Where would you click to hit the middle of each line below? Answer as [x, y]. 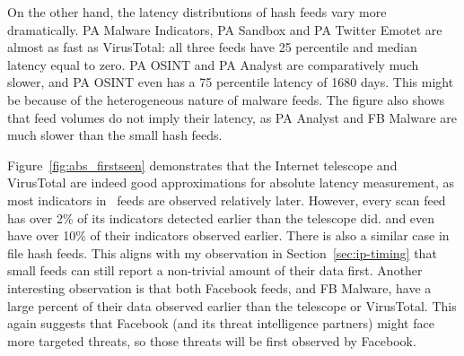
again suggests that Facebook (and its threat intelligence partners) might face [221, 323]
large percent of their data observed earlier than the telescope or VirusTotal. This [232, 305]
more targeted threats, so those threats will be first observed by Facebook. [212, 340]
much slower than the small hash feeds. [115, 135]
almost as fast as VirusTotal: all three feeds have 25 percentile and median [212, 47]
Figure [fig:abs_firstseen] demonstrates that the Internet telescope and [202, 165]
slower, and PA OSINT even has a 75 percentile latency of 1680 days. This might [231, 82]
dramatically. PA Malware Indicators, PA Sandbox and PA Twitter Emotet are [225, 29]
